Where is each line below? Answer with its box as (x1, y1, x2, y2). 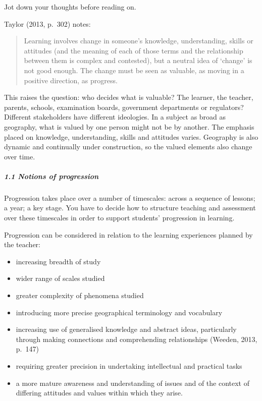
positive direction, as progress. (24, 75, 118, 85)
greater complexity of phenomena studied (16, 290, 144, 301)
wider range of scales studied (16, 273, 105, 283)
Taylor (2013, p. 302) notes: (4, 18, 91, 29)
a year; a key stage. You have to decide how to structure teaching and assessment (4, 202, 256, 213)
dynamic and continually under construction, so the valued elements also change (4, 141, 252, 152)
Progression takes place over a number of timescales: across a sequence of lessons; (4, 192, 255, 203)
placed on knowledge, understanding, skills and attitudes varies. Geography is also (4, 131, 258, 142)
